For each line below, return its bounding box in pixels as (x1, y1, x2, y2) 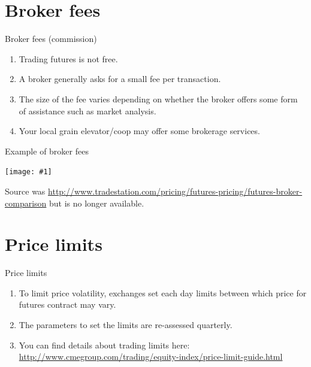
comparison (5, 196, 47, 209)
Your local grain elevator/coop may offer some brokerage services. (19, 125, 260, 137)
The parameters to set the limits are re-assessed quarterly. (19, 319, 233, 331)
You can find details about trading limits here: (19, 338, 190, 351)
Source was (5, 184, 46, 197)
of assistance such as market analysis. (19, 104, 156, 117)
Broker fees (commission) (5, 32, 97, 45)
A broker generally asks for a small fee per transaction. (19, 72, 221, 85)
